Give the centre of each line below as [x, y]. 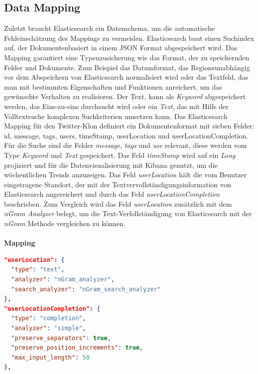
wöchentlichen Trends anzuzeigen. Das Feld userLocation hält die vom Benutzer [126, 175]
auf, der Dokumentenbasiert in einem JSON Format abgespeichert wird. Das [121, 48]
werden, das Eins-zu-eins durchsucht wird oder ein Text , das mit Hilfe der [116, 106]
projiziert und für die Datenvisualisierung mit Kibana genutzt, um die [111, 165]
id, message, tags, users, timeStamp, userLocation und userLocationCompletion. [126, 135]
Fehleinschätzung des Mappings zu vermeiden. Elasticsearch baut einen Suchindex [129, 38]
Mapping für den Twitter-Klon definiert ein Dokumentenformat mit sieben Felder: [129, 126]
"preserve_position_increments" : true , [77, 348]
